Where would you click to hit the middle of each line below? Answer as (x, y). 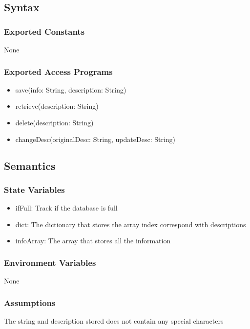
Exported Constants (44, 31)
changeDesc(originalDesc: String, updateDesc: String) (95, 139)
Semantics (30, 165)
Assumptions (30, 302)
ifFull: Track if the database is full (66, 208)
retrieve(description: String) (57, 106)
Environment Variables (50, 262)
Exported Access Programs (58, 71)
